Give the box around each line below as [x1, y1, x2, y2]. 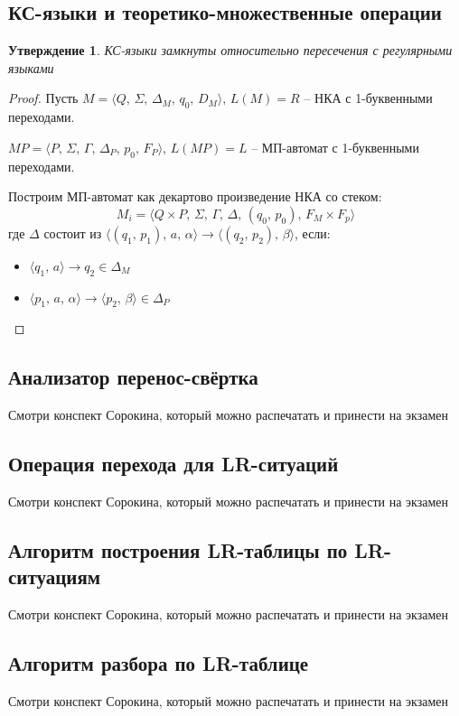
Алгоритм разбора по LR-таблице [8, 649, 309, 677]
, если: [295, 223, 331, 242]
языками [8, 58, 54, 77]
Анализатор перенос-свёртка [8, 363, 258, 391]
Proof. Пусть [8, 88, 79, 107]
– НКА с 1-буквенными [304, 88, 433, 107]
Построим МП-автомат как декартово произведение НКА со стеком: [8, 187, 382, 206]
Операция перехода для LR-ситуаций [8, 450, 339, 478]
